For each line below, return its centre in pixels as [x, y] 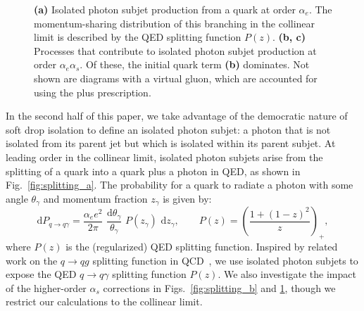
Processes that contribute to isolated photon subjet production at [175, 50]
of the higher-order [46, 287]
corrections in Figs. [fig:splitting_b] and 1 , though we [219, 287]
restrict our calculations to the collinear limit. [104, 302]
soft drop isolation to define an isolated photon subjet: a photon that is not [168, 129]
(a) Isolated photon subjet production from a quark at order [165, 9]
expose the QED [41, 274]
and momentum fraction [95, 198]
